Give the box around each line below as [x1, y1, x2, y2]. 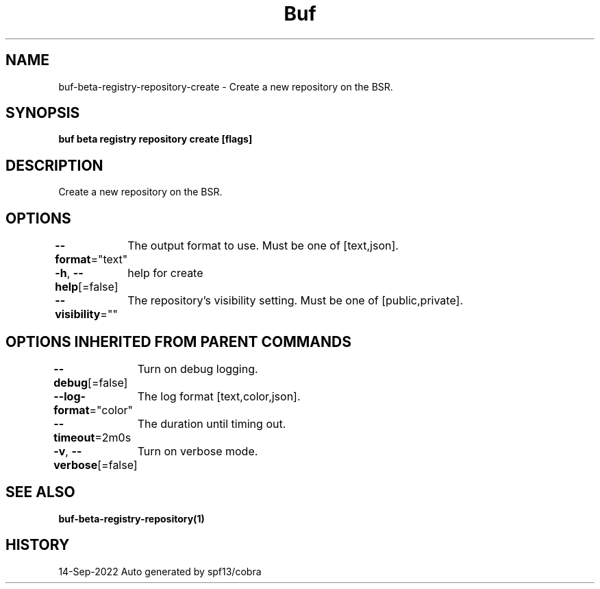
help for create [127, 266, 203, 280]
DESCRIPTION [5, 156, 103, 174]
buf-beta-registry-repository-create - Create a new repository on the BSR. [58, 80, 393, 93]
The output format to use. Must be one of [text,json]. [127, 239, 399, 253]
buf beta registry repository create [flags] [58, 133, 253, 145]
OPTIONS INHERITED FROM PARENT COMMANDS [5, 333, 351, 350]
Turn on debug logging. [137, 361, 258, 376]
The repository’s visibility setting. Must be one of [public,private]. [127, 293, 464, 308]
